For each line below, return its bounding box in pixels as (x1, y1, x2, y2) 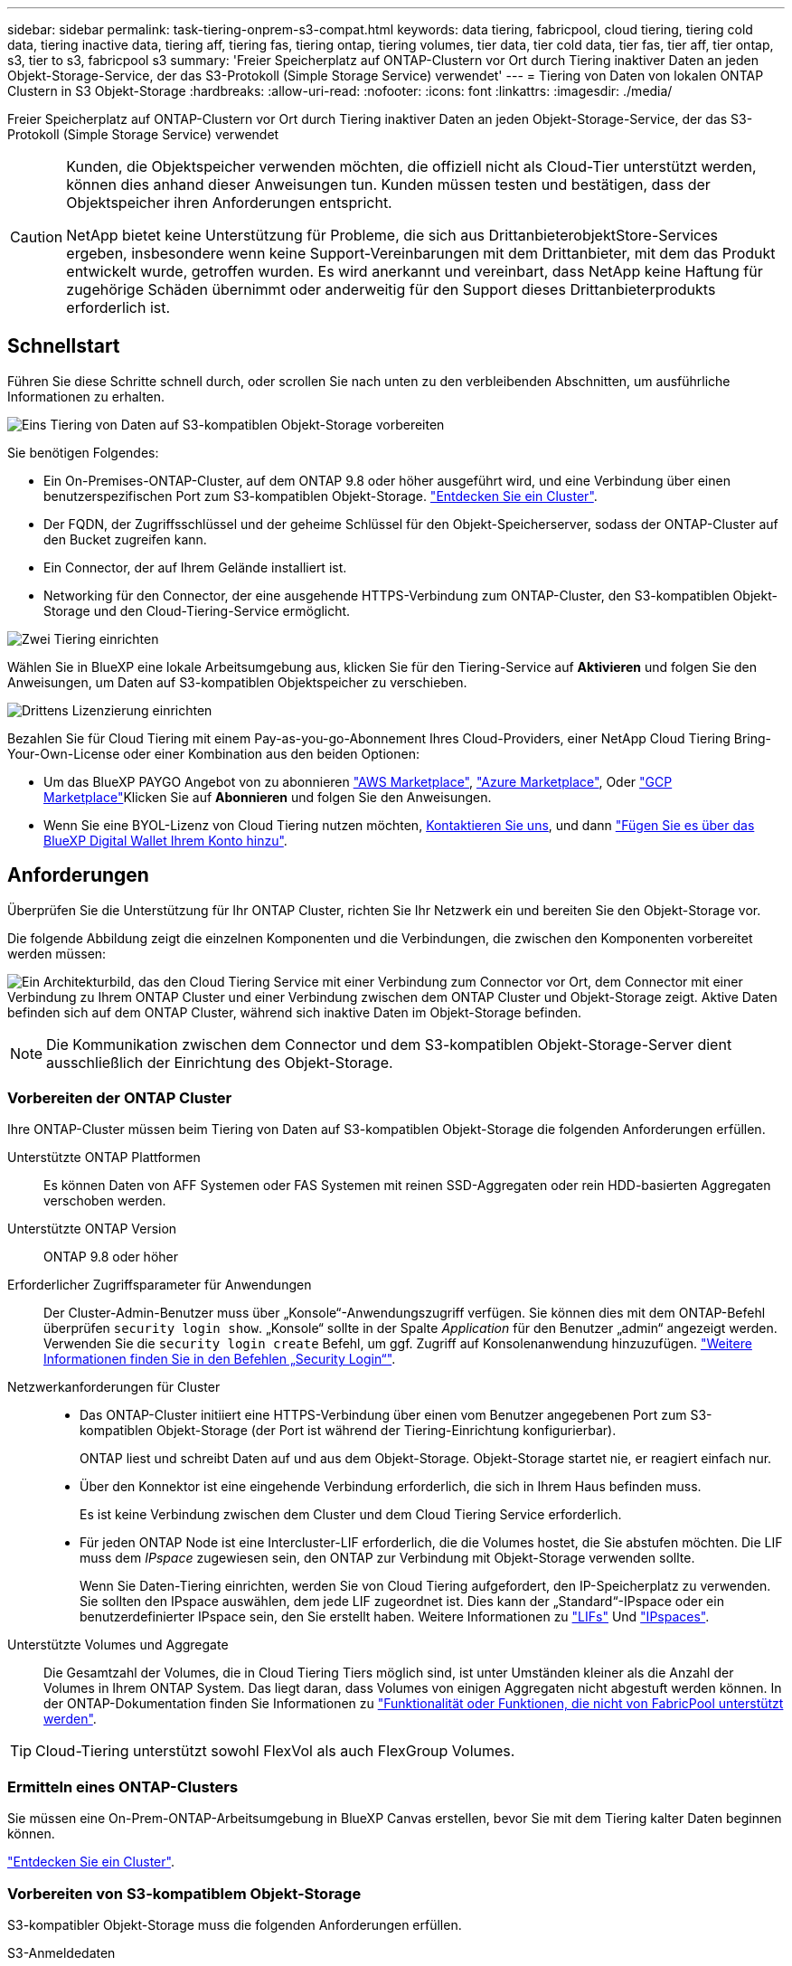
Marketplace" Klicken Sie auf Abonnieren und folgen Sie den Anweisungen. (43, 789, 492, 805)
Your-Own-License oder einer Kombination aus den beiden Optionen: (7, 745, 420, 761)
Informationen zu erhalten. (7, 388, 165, 404)
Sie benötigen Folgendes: (7, 444, 159, 460)
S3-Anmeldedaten (7, 1944, 116, 1961)
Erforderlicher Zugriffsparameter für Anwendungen (7, 1277, 312, 1293)
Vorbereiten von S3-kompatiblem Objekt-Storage (7, 1884, 362, 1903)
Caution (10, 228, 63, 246)
